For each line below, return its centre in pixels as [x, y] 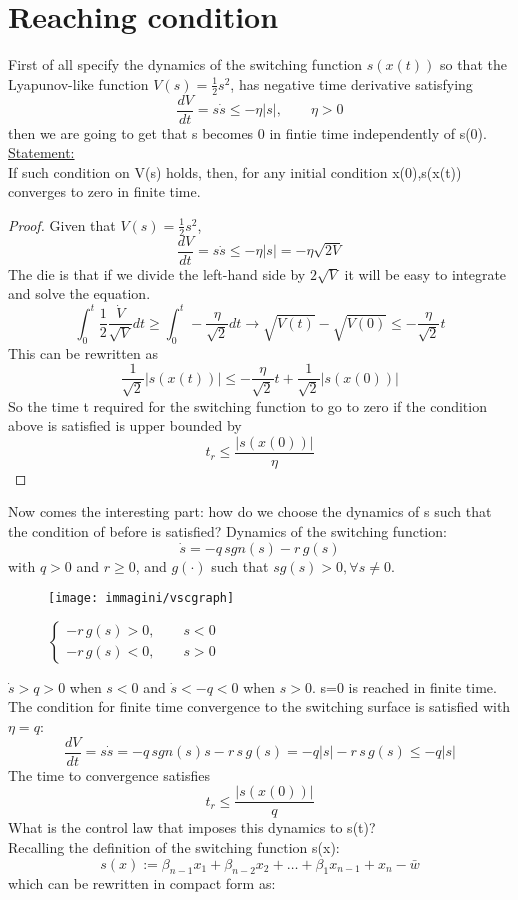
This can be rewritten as [83, 352]
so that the [473, 64]
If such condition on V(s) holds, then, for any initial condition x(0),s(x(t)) [235, 171]
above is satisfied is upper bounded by [125, 425]
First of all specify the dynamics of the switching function [185, 64]
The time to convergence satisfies [109, 774]
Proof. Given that [62, 224]
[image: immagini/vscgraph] [141, 598]
